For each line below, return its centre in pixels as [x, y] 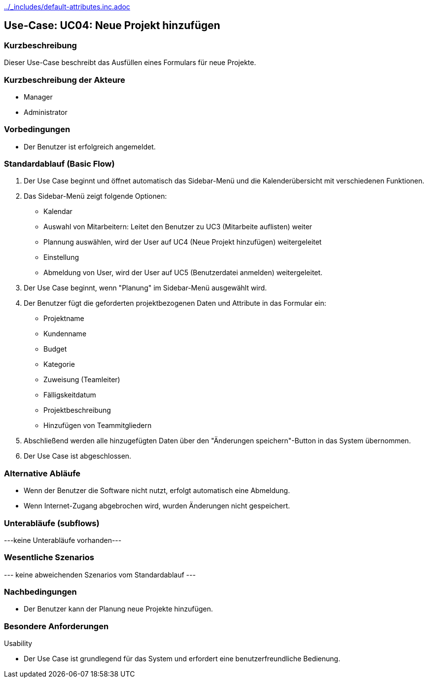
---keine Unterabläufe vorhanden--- [63, 540]
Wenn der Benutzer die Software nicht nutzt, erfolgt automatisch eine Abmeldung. [157, 491]
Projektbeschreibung [77, 410]
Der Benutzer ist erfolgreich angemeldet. [90, 146]
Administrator [46, 112]
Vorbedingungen [37, 129]
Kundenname [65, 334]
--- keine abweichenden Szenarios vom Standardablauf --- [100, 574]
